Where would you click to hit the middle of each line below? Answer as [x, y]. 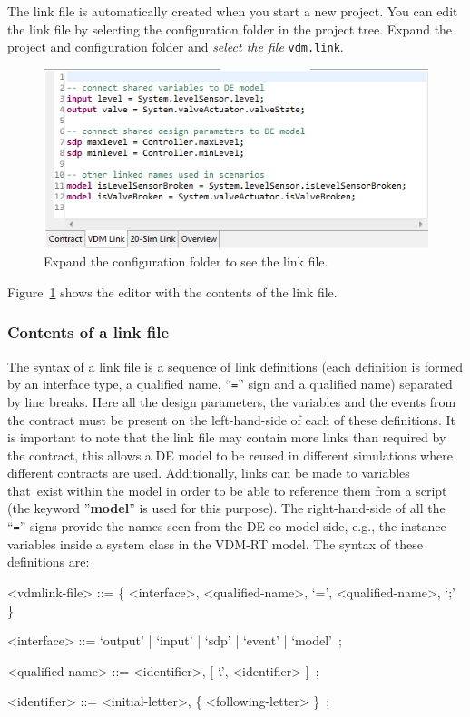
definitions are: [49, 562]
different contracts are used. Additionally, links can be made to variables [209, 473]
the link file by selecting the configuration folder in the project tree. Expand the [230, 29]
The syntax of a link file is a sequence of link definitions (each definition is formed [235, 366]
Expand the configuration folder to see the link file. [186, 262]
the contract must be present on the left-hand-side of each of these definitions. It [231, 419]
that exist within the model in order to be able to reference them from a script [227, 490]
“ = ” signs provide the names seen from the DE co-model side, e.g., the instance [227, 526]
